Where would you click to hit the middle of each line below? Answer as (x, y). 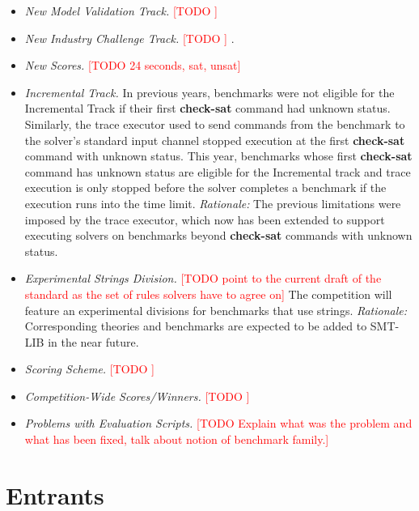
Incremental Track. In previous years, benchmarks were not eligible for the (209, 92)
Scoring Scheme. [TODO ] (89, 369)
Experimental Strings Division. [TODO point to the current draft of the (203, 278)
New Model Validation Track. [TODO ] (121, 11)
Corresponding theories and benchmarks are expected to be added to (196, 326)
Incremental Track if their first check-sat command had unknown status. (207, 108)
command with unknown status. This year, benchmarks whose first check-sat (218, 156)
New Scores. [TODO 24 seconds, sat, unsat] (133, 65)
